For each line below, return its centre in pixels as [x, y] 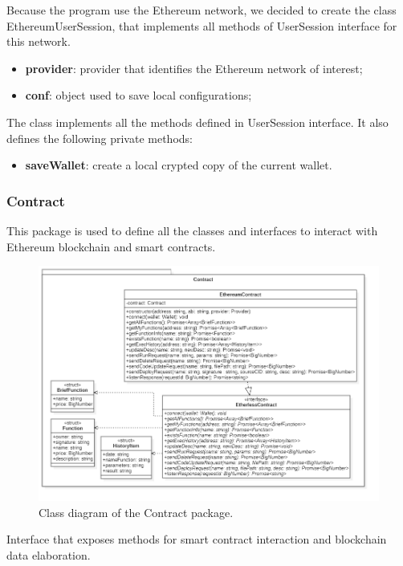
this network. [39, 41]
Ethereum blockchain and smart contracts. [111, 246]
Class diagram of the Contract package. [136, 512]
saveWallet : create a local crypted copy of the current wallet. [179, 165]
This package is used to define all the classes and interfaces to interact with [192, 230]
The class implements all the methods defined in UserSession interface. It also [197, 122]
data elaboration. [49, 554]
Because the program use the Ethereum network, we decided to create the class [201, 10]
